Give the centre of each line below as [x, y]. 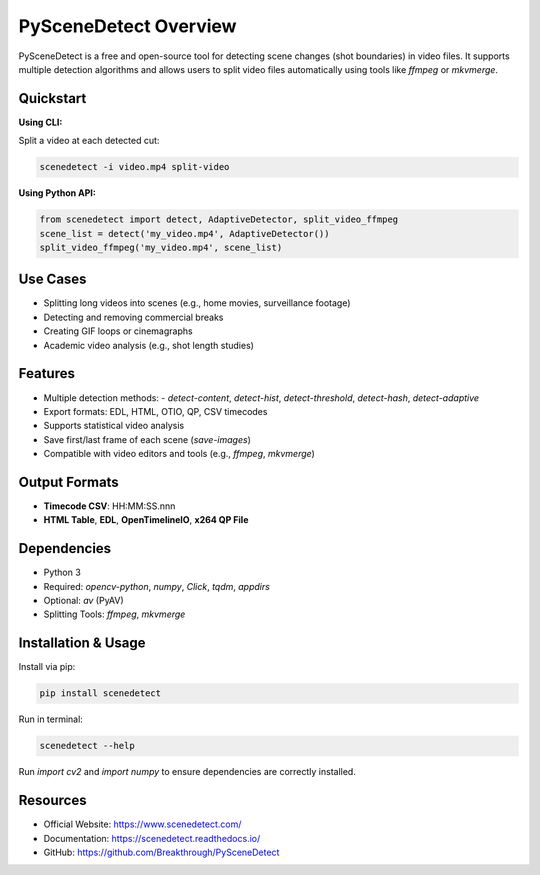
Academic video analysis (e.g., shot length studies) [149, 345]
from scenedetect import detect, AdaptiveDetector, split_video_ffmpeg [219, 219]
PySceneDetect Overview [127, 26]
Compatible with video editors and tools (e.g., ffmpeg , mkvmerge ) [179, 454]
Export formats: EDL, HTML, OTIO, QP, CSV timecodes [155, 411]
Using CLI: [40, 122]
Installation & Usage [82, 643]
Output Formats [68, 481]
